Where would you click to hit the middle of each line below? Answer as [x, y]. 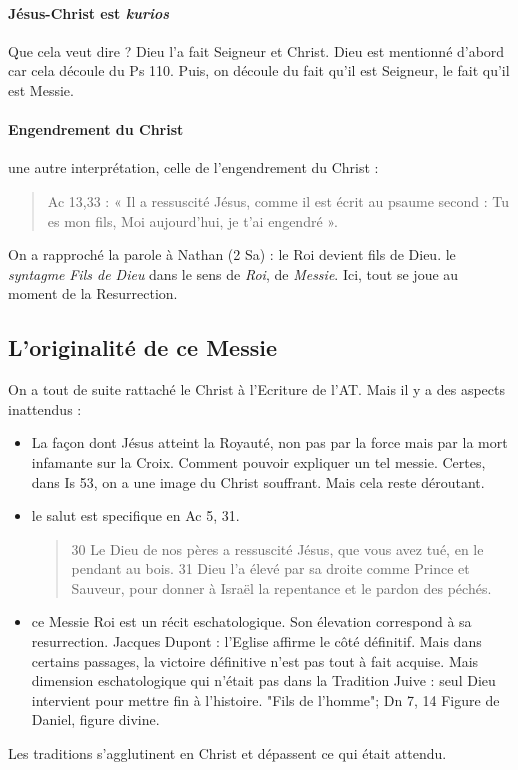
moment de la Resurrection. [93, 293]
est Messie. [41, 89]
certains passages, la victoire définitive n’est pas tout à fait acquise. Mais [255, 660]
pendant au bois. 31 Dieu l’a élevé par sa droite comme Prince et [270, 568]
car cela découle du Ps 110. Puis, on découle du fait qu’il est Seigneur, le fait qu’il [259, 70]
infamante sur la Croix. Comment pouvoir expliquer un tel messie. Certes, [258, 461]
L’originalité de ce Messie [142, 347]
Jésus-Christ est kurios [88, 12]
